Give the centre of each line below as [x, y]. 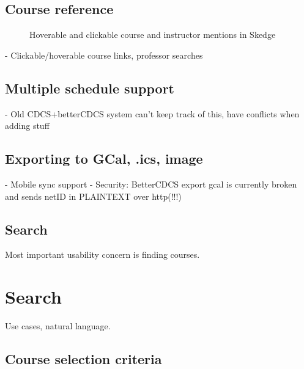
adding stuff [27, 126]
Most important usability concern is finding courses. [102, 254]
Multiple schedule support [90, 88]
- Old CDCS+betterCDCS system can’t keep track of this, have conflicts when [152, 113]
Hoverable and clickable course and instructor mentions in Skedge [153, 35]
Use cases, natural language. [58, 326]
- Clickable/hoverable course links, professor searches [104, 55]
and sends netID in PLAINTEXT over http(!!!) [93, 196]
